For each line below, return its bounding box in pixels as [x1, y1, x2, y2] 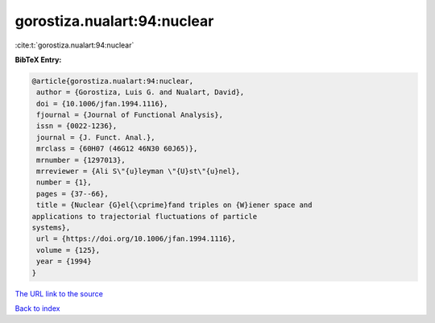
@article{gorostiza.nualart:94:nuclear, [31, 77, 193, 85]
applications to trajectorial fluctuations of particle [31, 212, 258, 221]
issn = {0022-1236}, [36, 122, 118, 130]
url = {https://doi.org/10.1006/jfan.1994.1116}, [36, 234, 237, 243]
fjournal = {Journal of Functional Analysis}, [36, 110, 223, 120]
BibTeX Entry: [14, 55, 62, 64]
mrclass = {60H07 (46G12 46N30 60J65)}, [36, 144, 198, 153]
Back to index [14, 303, 60, 313]
